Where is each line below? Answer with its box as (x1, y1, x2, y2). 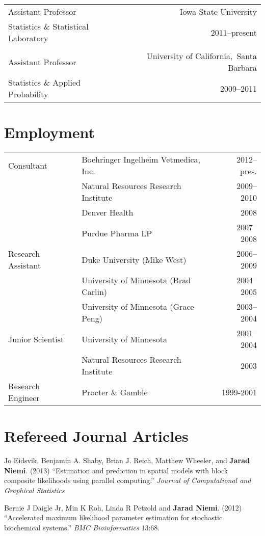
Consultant (8, 159, 47, 171)
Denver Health (82, 206, 134, 219)
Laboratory (8, 32, 48, 44)
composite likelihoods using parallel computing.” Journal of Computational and (4, 475, 251, 486)
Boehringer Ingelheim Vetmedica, (82, 153, 200, 166)
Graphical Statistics (4, 485, 65, 496)
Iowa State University (179, 6, 257, 17)
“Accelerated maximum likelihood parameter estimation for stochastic (4, 512, 223, 523)
